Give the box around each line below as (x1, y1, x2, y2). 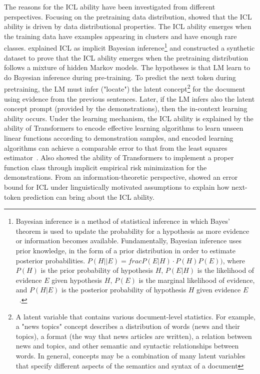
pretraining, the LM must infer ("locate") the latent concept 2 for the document (4, 82, 245, 94)
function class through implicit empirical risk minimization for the (4, 162, 207, 172)
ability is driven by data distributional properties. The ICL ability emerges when (4, 21, 251, 32)
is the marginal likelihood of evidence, (138, 274, 255, 285)
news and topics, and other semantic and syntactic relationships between (15, 340, 239, 351)
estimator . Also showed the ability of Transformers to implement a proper (4, 152, 234, 163)
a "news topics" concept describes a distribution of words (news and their (15, 321, 240, 331)
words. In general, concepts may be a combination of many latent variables (15, 350, 245, 360)
